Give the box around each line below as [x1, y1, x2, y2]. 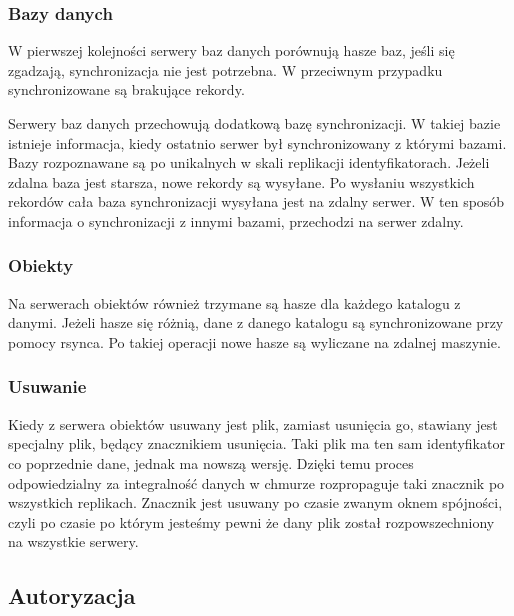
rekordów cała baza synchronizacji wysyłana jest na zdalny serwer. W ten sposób [8, 191, 505, 212]
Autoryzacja [8, 580, 136, 611]
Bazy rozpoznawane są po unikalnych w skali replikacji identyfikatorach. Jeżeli [8, 152, 490, 173]
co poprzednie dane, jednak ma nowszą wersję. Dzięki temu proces [8, 452, 414, 473]
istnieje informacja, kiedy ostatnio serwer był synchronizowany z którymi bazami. [8, 132, 507, 153]
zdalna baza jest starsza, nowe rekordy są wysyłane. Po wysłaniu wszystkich [8, 171, 475, 192]
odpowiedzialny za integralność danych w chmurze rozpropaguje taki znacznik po [8, 472, 505, 493]
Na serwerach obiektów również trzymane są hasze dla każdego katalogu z [8, 292, 461, 313]
